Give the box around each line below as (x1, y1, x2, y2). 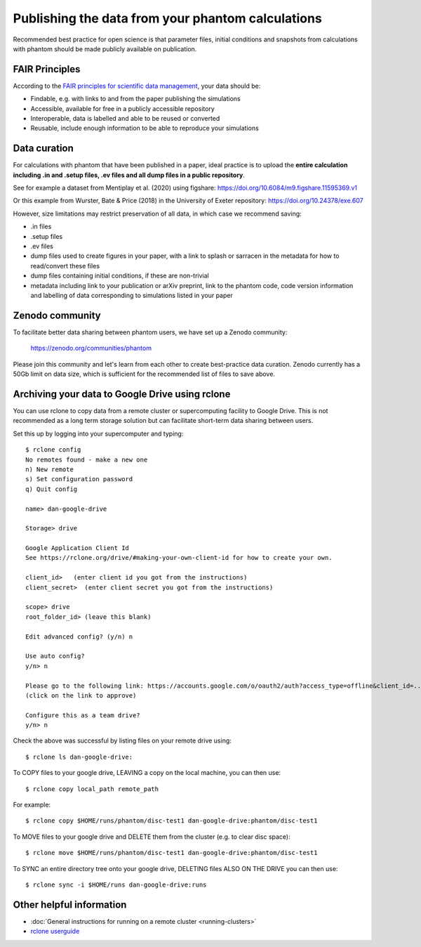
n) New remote (25, 465, 74, 473)
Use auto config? (25, 652, 85, 660)
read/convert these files (30, 261, 100, 270)
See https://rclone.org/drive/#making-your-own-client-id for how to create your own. (25, 554, 333, 562)
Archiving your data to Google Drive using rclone (13, 388, 231, 400)
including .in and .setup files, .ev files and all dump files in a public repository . (13, 171, 246, 179)
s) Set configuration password (25, 475, 133, 483)
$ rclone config (25, 446, 81, 454)
